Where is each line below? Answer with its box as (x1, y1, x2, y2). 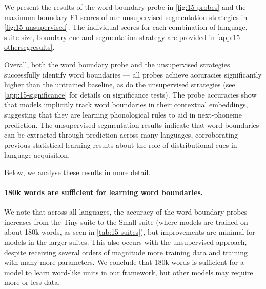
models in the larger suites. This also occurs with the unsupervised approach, (4, 237, 247, 247)
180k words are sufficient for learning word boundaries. (4, 187, 203, 198)
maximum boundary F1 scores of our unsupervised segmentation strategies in (4, 11, 248, 22)
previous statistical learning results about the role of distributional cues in (4, 139, 237, 150)
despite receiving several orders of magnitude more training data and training (4, 246, 248, 257)
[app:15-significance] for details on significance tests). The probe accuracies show (4, 89, 257, 100)
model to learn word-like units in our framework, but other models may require (4, 266, 253, 277)
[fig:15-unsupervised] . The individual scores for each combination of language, (4, 22, 248, 32)
